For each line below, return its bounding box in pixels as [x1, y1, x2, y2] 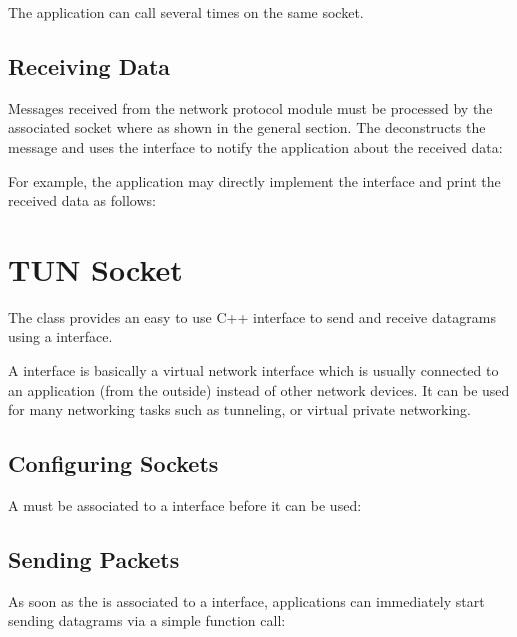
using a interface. [8, 326, 113, 347]
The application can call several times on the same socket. [8, 2, 364, 22]
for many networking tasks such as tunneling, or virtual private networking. [8, 399, 471, 420]
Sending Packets [8, 544, 180, 575]
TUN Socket [8, 248, 183, 289]
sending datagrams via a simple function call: [8, 610, 286, 631]
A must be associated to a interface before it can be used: [8, 495, 362, 516]
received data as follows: [8, 190, 156, 211]
